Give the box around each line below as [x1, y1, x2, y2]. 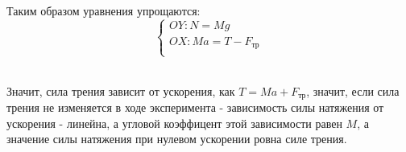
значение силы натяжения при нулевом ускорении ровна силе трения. [6, 130, 347, 147]
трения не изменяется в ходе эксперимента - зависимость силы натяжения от [6, 99, 384, 116]
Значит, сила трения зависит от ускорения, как [6, 82, 235, 99]
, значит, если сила [306, 82, 400, 99]
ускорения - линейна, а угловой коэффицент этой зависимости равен [6, 114, 342, 131]
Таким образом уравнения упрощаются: [6, 2, 201, 18]
